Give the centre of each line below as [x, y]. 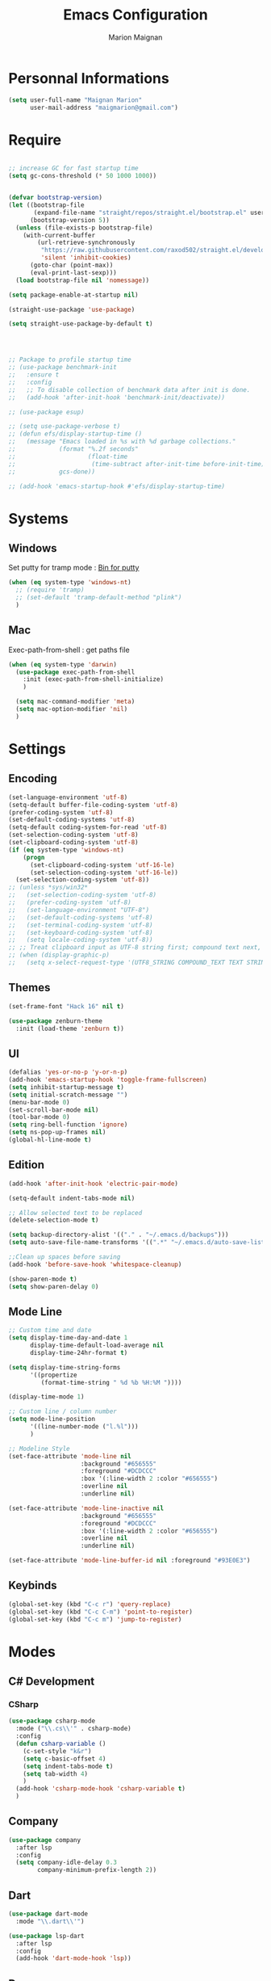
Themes [29, 988]
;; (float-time [68, 456]
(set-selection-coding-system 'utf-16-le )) [104, 873]
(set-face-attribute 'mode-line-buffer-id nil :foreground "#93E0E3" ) [129, 1561]
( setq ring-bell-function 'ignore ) [68, 1125]
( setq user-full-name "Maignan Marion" [75, 100]
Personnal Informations [89, 78]
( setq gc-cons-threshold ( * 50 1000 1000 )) [83, 176]
